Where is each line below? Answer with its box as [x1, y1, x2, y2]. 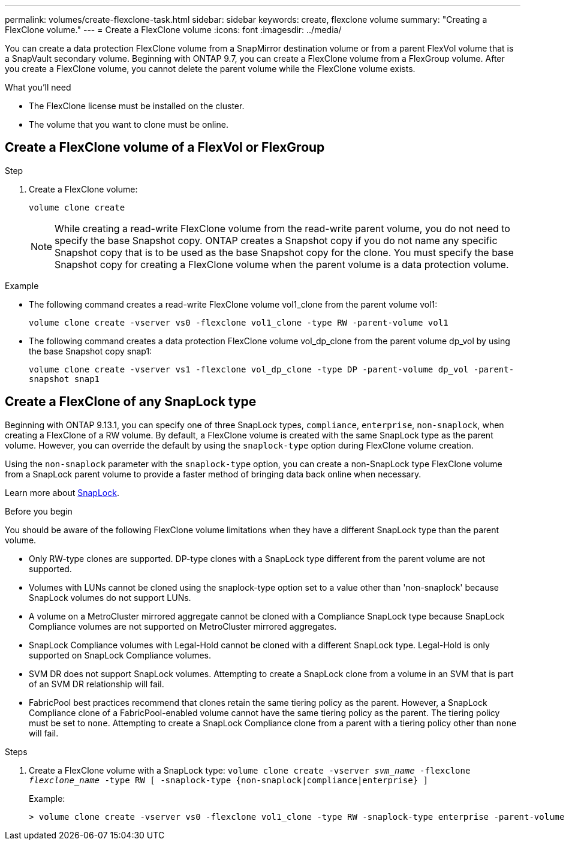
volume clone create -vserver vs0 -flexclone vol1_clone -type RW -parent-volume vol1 [29, 317, 448, 327]
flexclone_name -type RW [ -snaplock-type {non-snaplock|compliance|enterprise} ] [29, 775, 428, 785]
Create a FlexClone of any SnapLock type [5, 394, 257, 410]
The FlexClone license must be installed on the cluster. [29, 101, 245, 111]
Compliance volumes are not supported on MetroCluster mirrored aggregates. [29, 621, 337, 632]
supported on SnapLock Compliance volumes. [29, 649, 212, 660]
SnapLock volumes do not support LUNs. [29, 592, 191, 603]
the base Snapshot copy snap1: [29, 345, 152, 356]
